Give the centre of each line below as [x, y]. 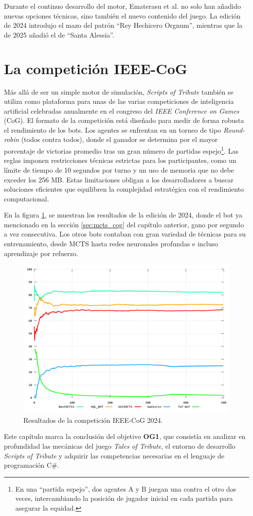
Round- [234, 129]
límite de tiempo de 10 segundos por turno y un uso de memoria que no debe [119, 169]
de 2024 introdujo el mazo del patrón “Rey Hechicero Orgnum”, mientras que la [123, 25]
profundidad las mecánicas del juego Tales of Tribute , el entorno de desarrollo [120, 446]
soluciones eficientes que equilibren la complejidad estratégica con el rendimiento [124, 189]
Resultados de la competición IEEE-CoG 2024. [93, 420]
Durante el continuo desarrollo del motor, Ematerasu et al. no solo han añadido [122, 6]
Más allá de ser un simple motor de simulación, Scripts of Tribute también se [119, 91]
